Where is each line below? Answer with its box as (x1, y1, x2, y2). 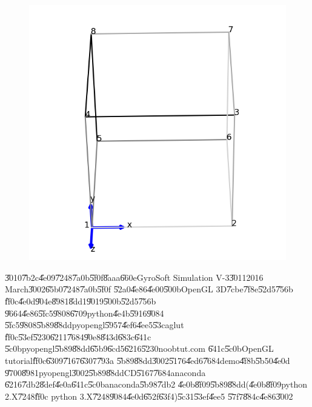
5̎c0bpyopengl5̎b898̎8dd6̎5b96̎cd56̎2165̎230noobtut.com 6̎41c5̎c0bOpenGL (5, 342, 274, 355)
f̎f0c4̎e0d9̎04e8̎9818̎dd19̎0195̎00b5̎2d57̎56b (5, 294, 156, 307)
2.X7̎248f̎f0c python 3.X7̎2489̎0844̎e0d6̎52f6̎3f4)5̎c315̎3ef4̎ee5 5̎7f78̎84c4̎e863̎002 (5, 389, 293, 402)
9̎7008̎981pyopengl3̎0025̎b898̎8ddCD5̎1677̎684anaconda (5, 366, 206, 378)
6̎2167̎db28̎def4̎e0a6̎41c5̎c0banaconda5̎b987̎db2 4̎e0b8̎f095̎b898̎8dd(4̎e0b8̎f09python (5, 378, 308, 391)
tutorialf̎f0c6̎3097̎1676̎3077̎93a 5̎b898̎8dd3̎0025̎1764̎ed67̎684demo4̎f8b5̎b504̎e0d (5, 354, 290, 366)
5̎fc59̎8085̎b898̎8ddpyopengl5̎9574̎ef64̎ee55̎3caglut (5, 318, 184, 331)
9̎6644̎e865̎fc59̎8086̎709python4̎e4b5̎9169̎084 (5, 306, 164, 319)
